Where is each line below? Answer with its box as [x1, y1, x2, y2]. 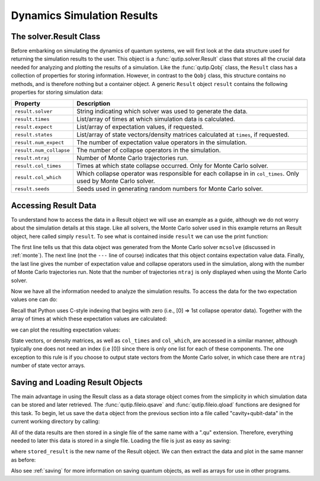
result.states [14, 131, 53, 138]
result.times [14, 116, 50, 122]
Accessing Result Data [11, 200, 97, 211]
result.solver [14, 108, 53, 114]
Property [14, 100, 41, 108]
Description [76, 100, 111, 108]
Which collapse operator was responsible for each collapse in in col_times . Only [76, 170, 299, 178]
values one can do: [11, 296, 57, 303]
